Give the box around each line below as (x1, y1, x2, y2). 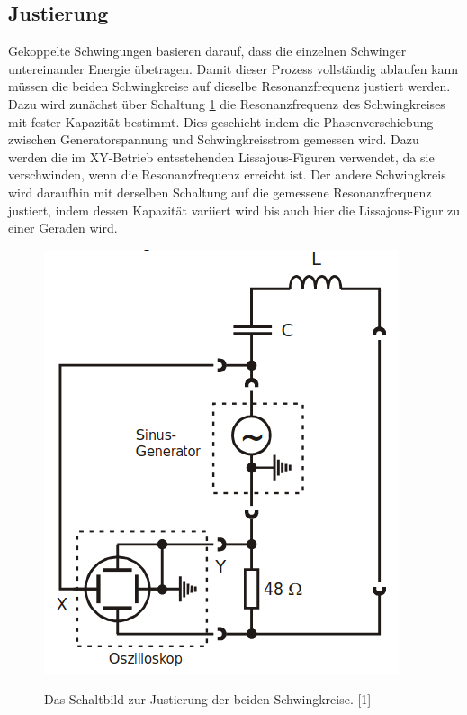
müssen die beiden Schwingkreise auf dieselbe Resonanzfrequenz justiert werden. (8, 77, 451, 96)
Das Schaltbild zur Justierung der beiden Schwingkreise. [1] (44, 690, 372, 709)
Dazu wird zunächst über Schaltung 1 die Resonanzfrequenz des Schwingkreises (8, 94, 445, 113)
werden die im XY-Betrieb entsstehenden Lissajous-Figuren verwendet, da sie (8, 147, 435, 166)
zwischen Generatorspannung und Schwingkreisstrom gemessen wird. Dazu (8, 130, 419, 149)
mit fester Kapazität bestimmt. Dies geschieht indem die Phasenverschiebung (8, 112, 434, 131)
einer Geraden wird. (8, 218, 118, 237)
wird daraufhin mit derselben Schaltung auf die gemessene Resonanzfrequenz (8, 182, 432, 201)
